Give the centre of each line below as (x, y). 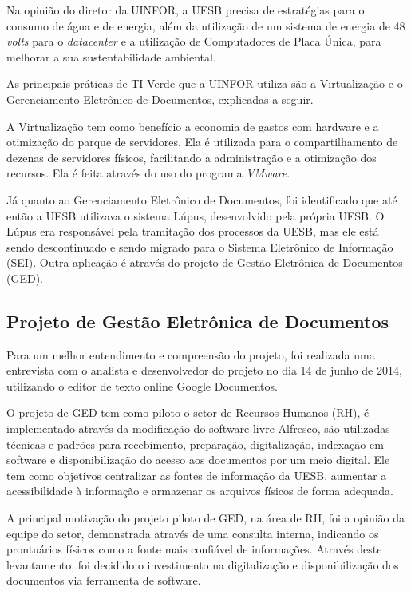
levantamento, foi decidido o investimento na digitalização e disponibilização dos (203, 564)
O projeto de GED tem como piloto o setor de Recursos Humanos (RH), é (188, 413)
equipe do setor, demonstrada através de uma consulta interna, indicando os (193, 533)
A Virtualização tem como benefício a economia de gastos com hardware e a (193, 126)
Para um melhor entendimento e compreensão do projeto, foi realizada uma (191, 354)
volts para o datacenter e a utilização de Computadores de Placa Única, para (194, 41)
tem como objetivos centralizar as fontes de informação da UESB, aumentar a (197, 475)
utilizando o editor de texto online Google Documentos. (142, 385)
